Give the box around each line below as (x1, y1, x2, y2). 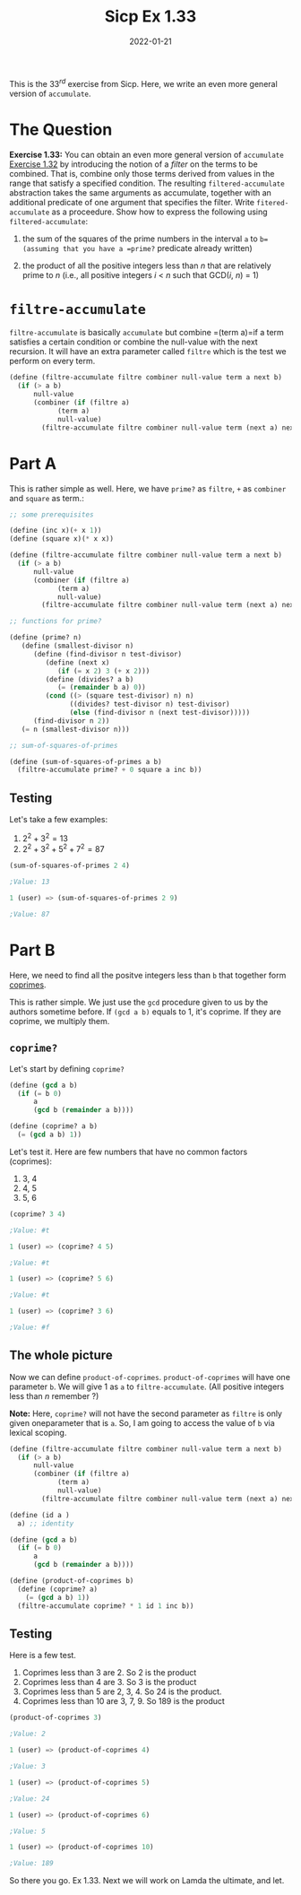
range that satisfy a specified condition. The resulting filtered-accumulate (9, 178, 285, 188)
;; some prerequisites (9, 509, 94, 519)
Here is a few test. (9, 1650, 76, 1661)
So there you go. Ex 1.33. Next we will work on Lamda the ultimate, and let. (9, 1875, 285, 1886)
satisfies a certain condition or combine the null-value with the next (9, 336, 258, 347)
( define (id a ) (9, 1510, 70, 1519)
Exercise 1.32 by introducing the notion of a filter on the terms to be (9, 159, 258, 170)
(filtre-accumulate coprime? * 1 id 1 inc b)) (17, 1601, 194, 1611)
